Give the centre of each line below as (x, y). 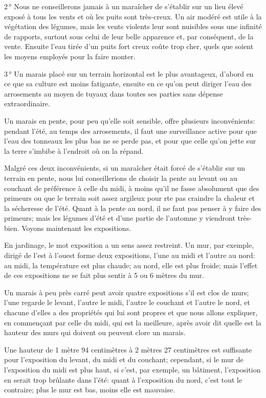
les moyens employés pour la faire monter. (70, 56)
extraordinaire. (27, 103)
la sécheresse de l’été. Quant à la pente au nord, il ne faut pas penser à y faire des (133, 208)
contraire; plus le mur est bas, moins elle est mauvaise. (90, 390)
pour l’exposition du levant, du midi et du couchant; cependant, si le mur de (124, 359)
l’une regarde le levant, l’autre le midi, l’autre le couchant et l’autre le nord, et (127, 302)
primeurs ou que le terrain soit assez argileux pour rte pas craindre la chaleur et (129, 198)
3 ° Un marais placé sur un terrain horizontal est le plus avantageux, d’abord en (129, 73)
